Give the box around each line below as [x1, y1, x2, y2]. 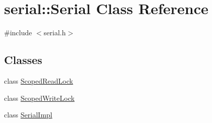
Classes [4, 52, 42, 68]
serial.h [43, 27, 66, 38]
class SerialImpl [4, 109, 52, 120]
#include [4, 27, 32, 38]
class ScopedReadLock [4, 75, 73, 86]
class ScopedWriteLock [4, 92, 75, 103]
